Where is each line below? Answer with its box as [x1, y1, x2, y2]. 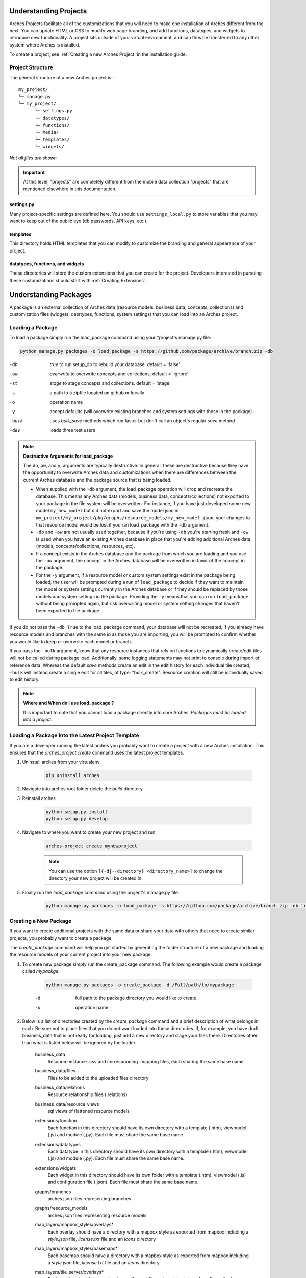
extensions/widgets [35, 1165, 76, 1171]
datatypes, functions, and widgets [9, 261, 84, 267]
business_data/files [35, 1068, 76, 1074]
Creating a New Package [9, 917, 72, 924]
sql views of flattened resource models [47, 1108, 130, 1114]
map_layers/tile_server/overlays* [35, 1269, 104, 1275]
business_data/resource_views [35, 1101, 99, 1107]
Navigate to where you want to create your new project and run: [22, 829, 157, 835]
